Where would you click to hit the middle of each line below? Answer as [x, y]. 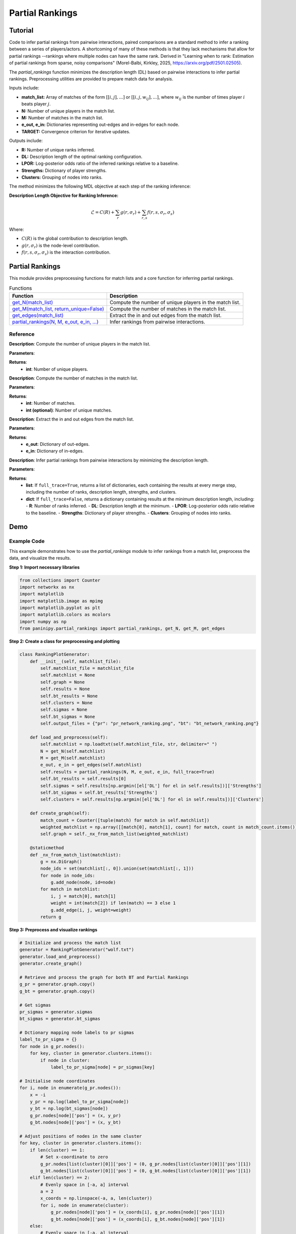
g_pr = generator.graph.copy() [57, 984]
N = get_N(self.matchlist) [73, 751]
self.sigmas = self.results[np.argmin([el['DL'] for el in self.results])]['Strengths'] [151, 786]
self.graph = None [62, 682]
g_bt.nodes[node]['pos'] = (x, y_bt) [75, 1122]
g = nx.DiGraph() [61, 862]
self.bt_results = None [69, 696]
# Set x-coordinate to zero [74, 1157]
